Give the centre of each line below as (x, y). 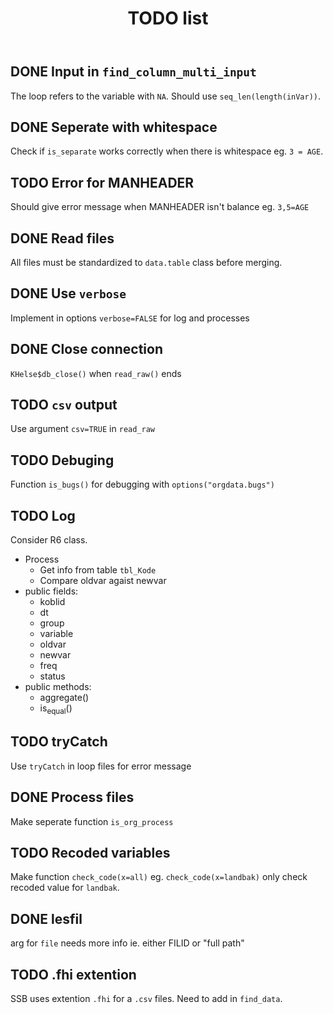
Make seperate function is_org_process (92, 821)
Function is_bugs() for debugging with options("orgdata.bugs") (142, 484)
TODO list (168, 18)
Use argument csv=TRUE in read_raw (82, 429)
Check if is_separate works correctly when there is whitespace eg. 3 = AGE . (167, 151)
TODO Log (43, 515)
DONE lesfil (46, 918)
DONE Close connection (87, 349)
